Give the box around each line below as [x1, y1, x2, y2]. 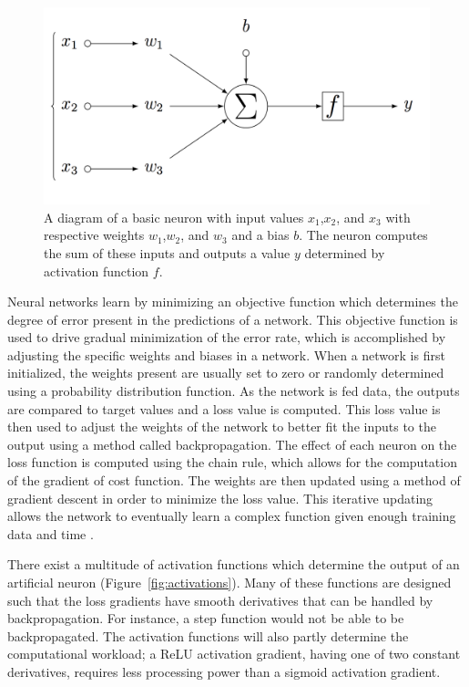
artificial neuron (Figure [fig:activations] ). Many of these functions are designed [7, 573, 452, 592]
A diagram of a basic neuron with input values [44, 207, 304, 226]
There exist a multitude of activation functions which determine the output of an [7, 555, 460, 574]
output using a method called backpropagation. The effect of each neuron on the [7, 434, 457, 453]
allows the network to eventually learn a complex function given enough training [7, 506, 456, 526]
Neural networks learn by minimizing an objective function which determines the [7, 292, 458, 311]
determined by [304, 243, 385, 262]
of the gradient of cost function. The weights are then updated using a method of [7, 471, 461, 490]
